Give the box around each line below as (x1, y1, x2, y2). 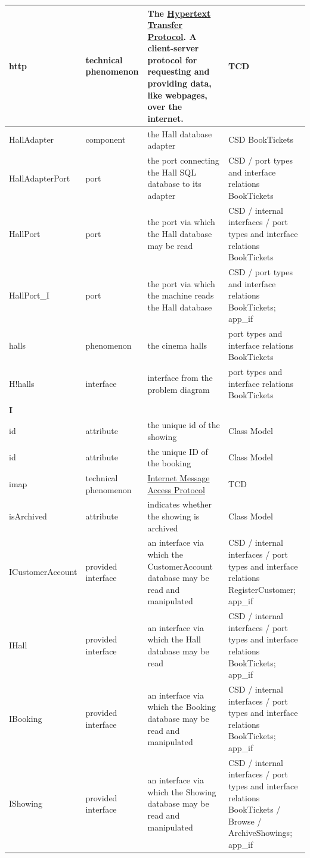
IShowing (9, 797, 43, 810)
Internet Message (147, 471, 210, 484)
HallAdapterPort (9, 171, 70, 184)
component (85, 133, 126, 146)
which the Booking (147, 700, 216, 713)
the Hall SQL (147, 165, 196, 178)
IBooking (9, 712, 42, 725)
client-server (147, 42, 199, 54)
